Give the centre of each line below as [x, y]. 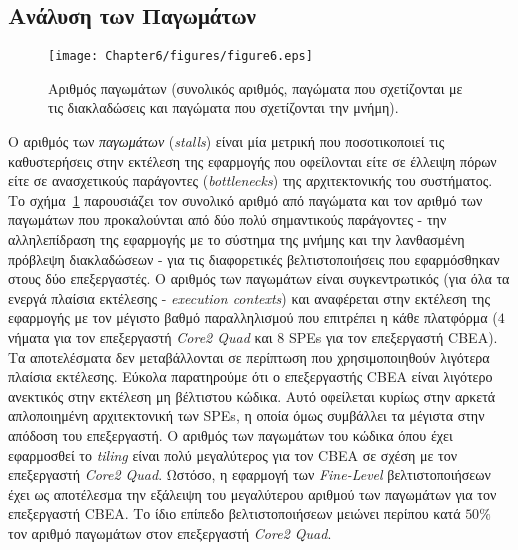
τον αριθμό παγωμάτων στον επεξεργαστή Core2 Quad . [170, 532]
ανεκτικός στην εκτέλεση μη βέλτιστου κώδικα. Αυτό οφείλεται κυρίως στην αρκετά [252, 395]
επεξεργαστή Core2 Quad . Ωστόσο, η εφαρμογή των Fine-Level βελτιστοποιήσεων [249, 474]
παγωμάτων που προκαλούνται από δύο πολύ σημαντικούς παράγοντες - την [227, 219]
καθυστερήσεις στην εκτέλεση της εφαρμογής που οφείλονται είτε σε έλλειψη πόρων [252, 160]
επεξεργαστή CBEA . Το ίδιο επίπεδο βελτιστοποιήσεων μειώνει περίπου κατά [234, 513]
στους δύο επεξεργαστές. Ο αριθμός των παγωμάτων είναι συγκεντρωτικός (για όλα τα [259, 278]
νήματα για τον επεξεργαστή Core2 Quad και [140, 336]
